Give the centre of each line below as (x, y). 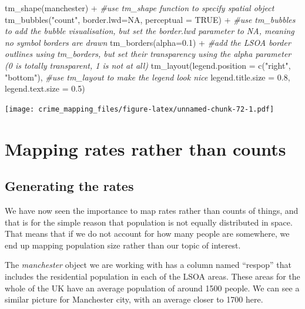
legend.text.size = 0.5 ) (45, 88)
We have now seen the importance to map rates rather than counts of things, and (152, 210)
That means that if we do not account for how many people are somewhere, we (147, 234)
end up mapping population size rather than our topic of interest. (123, 245)
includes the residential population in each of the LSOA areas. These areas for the (152, 276)
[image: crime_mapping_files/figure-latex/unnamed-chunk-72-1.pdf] (140, 109)
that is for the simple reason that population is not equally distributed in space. (149, 222)
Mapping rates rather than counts (145, 148)
